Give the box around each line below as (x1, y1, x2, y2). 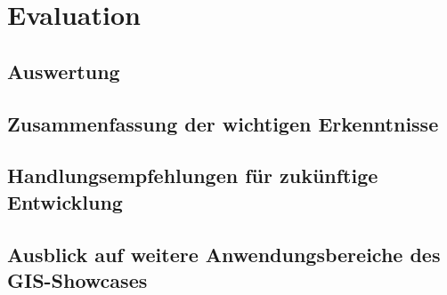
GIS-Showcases (7, 266, 148, 293)
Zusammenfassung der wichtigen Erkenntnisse (7, 109, 439, 137)
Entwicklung (7, 187, 123, 215)
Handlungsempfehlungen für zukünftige (7, 162, 378, 189)
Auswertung (7, 57, 120, 84)
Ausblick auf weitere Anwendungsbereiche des (7, 240, 441, 267)
